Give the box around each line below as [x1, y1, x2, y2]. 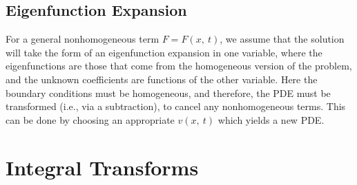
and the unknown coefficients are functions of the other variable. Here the [6, 72, 318, 86]
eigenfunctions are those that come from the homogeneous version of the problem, [6, 58, 352, 73]
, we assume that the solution [220, 32, 345, 46]
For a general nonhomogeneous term [6, 32, 160, 46]
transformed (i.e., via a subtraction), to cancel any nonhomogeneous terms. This [6, 99, 346, 113]
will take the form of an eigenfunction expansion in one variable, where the [6, 45, 322, 59]
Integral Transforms [6, 153, 199, 181]
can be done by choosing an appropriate [6, 112, 175, 127]
